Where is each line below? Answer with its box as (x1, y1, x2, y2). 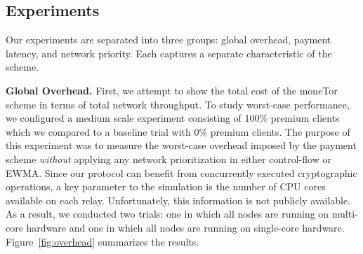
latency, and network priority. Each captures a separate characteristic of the (6, 45, 332, 60)
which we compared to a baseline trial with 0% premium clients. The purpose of (6, 124, 350, 139)
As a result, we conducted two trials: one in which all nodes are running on (6, 206, 329, 221)
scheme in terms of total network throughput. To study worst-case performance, (6, 97, 350, 111)
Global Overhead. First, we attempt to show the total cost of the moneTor (6, 83, 338, 97)
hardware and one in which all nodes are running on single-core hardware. (26, 220, 345, 234)
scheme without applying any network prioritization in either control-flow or (6, 151, 331, 166)
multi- (331, 206, 358, 221)
